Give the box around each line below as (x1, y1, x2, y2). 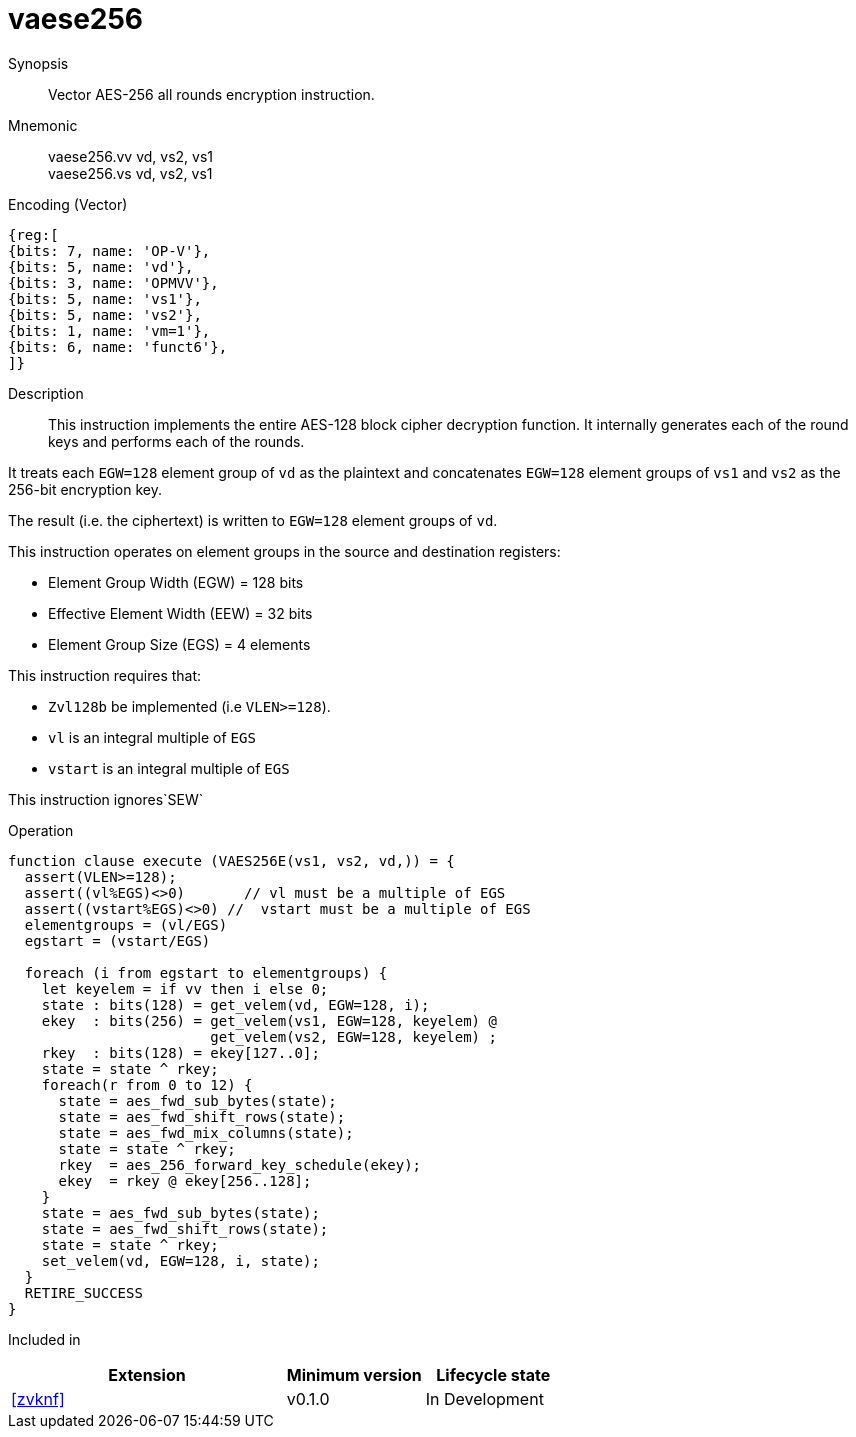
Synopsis (8, 54, 69, 72)
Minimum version (286, 1364, 422, 1385)
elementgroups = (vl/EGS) (24, 916, 228, 933)
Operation (8, 821, 74, 839)
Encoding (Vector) (8, 195, 128, 213)
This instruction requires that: (8, 666, 202, 684)
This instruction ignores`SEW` (8, 790, 204, 808)
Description (8, 384, 84, 402)
